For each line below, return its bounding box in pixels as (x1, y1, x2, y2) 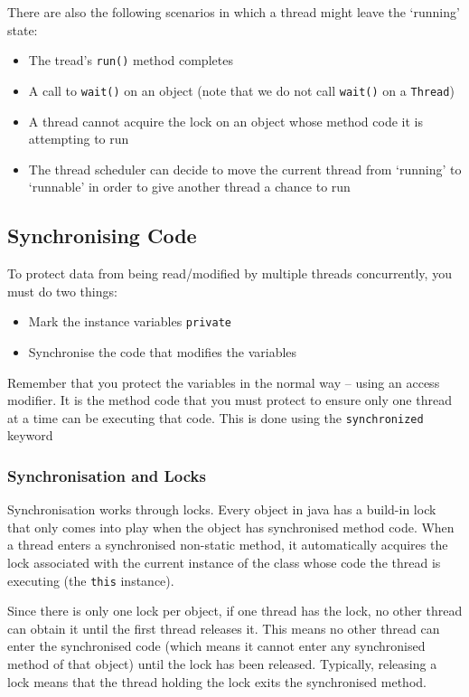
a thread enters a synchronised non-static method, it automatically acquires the (7, 535, 448, 554)
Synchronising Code (7, 221, 197, 250)
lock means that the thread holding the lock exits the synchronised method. (7, 672, 427, 691)
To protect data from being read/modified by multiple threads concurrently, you (7, 264, 452, 283)
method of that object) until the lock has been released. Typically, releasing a (7, 654, 437, 673)
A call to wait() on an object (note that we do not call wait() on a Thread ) (28, 80, 455, 99)
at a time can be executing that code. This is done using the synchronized (7, 408, 424, 427)
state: (7, 20, 38, 39)
